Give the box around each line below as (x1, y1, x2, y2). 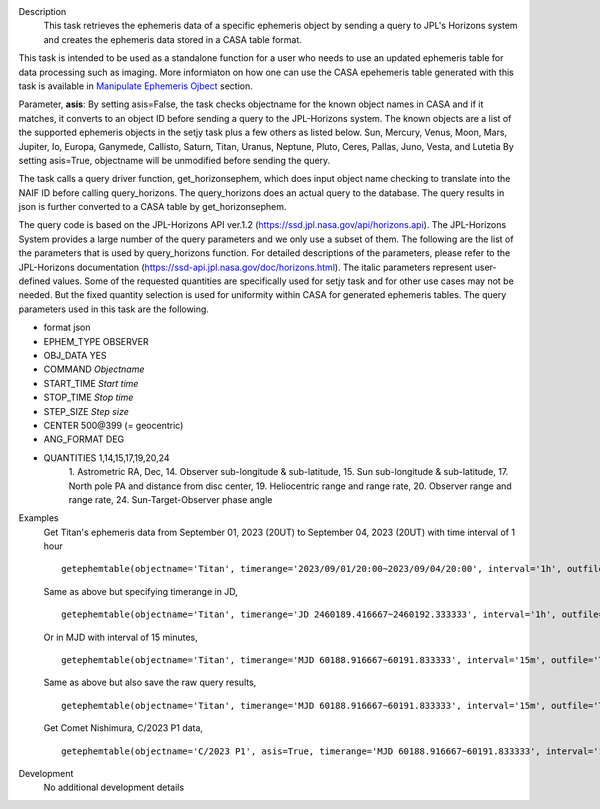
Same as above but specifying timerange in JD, (43, 585, 239, 597)
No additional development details (43, 781, 185, 794)
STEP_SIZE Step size (43, 405, 129, 417)
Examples (18, 512, 59, 524)
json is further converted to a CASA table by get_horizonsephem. (18, 201, 287, 213)
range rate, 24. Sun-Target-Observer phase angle (68, 493, 273, 505)
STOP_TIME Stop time (43, 391, 134, 404)
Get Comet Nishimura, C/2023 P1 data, (43, 722, 204, 734)
